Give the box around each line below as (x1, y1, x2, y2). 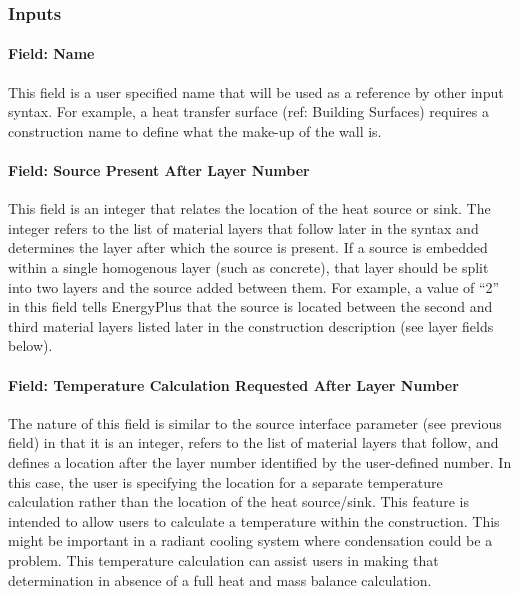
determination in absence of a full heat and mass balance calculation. (8, 569, 432, 590)
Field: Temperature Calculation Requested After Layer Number (8, 374, 459, 395)
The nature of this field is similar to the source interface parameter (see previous (8, 412, 502, 433)
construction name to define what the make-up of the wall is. (8, 120, 382, 141)
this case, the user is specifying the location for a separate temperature (8, 471, 443, 492)
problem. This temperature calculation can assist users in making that (8, 549, 439, 570)
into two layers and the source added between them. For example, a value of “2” (8, 276, 500, 297)
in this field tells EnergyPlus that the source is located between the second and (8, 296, 493, 317)
